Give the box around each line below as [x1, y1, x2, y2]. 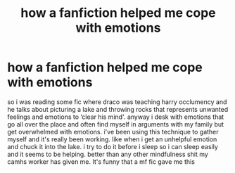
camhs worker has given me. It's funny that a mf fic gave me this [7, 157, 196, 166]
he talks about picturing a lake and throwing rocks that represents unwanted [7, 105, 229, 113]
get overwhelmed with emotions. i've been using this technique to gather [7, 127, 220, 136]
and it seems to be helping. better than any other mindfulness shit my [7, 150, 209, 158]
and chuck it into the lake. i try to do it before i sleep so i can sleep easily [7, 142, 218, 150]
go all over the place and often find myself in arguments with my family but [7, 120, 224, 128]
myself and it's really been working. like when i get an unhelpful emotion [7, 135, 217, 143]
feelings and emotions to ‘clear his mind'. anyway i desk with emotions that [7, 113, 224, 121]
